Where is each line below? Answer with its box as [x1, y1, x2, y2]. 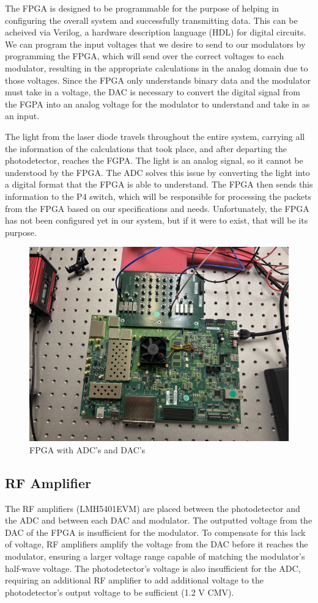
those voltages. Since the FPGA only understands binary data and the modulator [5, 73, 311, 86]
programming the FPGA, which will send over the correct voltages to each [5, 49, 284, 62]
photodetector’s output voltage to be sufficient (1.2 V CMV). [5, 585, 234, 598]
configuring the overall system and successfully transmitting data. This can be [5, 13, 298, 26]
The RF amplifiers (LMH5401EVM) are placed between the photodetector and [5, 502, 300, 514]
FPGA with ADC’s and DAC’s [29, 443, 146, 456]
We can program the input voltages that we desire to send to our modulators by [5, 37, 306, 50]
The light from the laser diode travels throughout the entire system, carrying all [5, 130, 305, 142]
